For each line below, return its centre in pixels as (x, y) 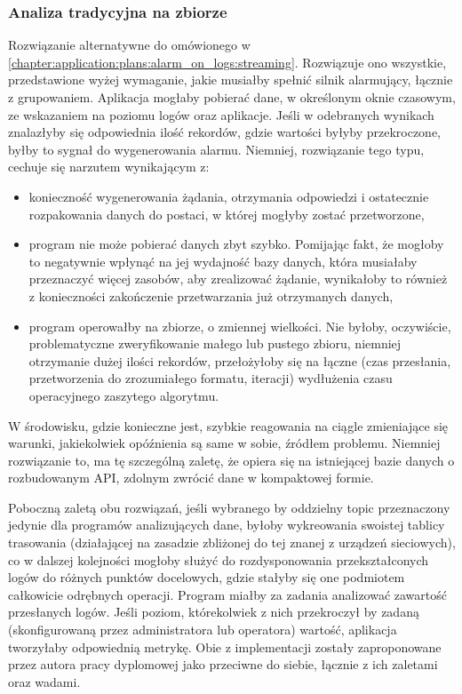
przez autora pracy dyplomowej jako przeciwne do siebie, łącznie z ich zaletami (223, 664)
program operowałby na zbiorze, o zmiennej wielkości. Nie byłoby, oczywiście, (240, 326)
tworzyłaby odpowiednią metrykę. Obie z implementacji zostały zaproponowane (225, 646)
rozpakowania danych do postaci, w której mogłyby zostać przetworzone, (227, 214)
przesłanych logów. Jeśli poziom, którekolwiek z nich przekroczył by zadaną (214, 612)
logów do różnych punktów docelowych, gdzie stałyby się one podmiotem (207, 577)
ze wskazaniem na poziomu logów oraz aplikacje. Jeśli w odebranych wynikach (221, 114)
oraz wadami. (44, 681)
